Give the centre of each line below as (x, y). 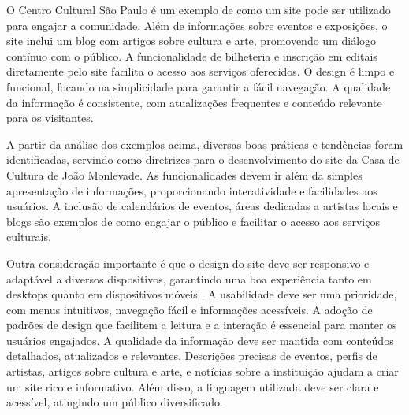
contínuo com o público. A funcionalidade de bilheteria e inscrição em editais (192, 56)
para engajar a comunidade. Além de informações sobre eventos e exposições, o (197, 25)
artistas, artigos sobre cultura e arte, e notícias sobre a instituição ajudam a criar (203, 371)
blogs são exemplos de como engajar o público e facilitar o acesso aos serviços (193, 221)
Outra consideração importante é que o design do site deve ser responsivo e (188, 263)
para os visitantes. (50, 118)
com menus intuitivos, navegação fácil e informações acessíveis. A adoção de (190, 309)
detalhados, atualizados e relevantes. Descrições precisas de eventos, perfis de (192, 356)
